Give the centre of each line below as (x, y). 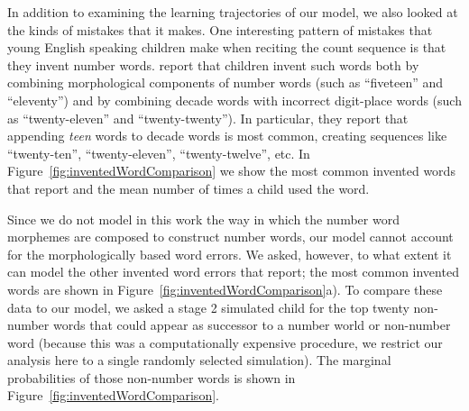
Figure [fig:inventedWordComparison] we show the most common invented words (231, 171)
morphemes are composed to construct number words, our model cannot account (230, 237)
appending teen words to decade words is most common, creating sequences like (227, 136)
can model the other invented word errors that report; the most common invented (233, 272)
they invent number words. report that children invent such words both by (213, 64)
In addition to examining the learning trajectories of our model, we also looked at (233, 12)
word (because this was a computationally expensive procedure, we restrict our (225, 342)
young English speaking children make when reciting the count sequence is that (227, 47)
